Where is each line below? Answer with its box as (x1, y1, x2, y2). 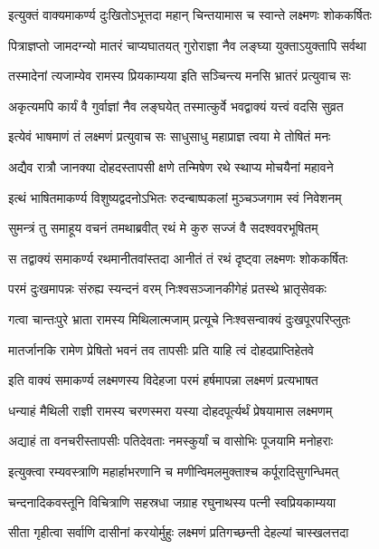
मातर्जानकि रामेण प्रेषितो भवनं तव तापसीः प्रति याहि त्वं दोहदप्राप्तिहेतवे (8, 340, 315, 359)
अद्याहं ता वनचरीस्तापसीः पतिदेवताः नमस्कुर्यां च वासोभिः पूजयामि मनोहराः (8, 431, 334, 450)
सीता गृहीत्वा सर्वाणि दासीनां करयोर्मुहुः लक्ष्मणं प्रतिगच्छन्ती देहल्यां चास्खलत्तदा (8, 523, 349, 542)
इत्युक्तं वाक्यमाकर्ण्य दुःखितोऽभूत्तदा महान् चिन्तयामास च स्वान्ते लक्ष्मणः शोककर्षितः (8, 5, 372, 24)
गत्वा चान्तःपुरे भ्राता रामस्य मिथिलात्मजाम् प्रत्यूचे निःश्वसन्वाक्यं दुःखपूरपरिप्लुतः (8, 309, 351, 328)
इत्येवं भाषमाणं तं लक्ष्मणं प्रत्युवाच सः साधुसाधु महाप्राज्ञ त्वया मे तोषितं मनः (8, 127, 331, 146)
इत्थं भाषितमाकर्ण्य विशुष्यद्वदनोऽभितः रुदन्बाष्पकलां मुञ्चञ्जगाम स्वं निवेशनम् (8, 188, 342, 207)
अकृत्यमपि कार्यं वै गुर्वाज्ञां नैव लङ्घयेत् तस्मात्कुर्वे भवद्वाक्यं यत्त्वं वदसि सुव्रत (8, 96, 344, 115)
